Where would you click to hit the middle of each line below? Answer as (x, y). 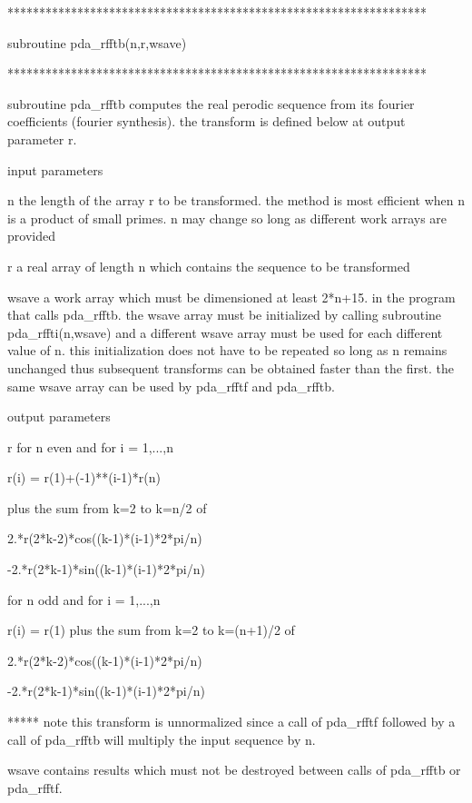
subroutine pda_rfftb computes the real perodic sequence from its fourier (211, 103)
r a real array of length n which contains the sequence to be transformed (209, 266)
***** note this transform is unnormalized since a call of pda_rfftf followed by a (231, 722)
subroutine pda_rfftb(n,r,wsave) (97, 42)
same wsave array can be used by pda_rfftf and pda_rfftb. (171, 386)
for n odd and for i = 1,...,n (84, 599)
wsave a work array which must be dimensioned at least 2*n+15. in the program (231, 297)
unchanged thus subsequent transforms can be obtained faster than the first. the (231, 367)
